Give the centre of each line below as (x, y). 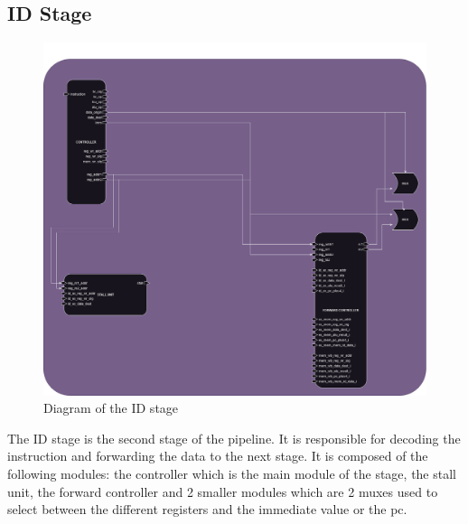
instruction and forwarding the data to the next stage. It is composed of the (218, 456)
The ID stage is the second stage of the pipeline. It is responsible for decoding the (234, 438)
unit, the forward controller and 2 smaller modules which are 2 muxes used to (223, 491)
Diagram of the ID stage (111, 408)
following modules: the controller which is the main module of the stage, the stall (232, 474)
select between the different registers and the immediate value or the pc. (207, 509)
